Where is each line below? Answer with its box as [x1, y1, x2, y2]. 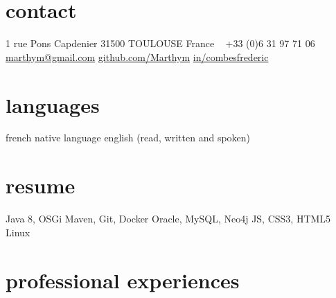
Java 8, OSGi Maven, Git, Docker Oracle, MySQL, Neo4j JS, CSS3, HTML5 [6, 211, 331, 226]
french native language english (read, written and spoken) [6, 130, 251, 145]
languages [6, 90, 100, 119]
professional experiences [6, 265, 240, 294]
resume [6, 171, 76, 200]
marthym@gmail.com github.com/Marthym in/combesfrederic [6, 49, 269, 64]
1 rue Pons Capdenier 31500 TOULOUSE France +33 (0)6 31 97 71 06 [6, 36, 315, 51]
